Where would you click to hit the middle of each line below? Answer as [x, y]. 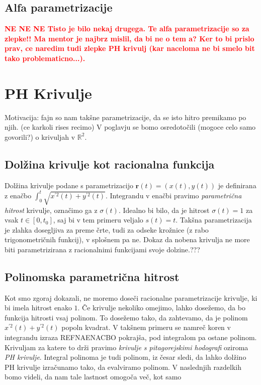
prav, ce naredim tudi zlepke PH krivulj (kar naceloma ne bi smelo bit [130, 48]
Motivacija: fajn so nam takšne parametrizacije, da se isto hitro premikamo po [125, 117]
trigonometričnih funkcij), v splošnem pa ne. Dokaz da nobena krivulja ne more [127, 239]
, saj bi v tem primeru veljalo [98, 220]
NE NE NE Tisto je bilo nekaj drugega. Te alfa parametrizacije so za [127, 29]
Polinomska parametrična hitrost [92, 276]
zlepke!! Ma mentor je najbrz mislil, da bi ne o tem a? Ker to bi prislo [129, 38]
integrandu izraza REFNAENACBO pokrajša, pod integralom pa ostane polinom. [131, 337]
